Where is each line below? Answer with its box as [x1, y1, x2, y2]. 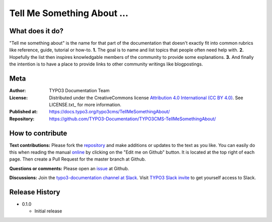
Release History [9, 188, 60, 196]
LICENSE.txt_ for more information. [49, 101, 121, 108]
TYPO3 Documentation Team [49, 88, 110, 94]
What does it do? [9, 27, 64, 35]
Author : [9, 88, 26, 94]
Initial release [34, 208, 62, 214]
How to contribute [9, 129, 67, 137]
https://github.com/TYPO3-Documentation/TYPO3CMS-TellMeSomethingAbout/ [49, 116, 216, 122]
